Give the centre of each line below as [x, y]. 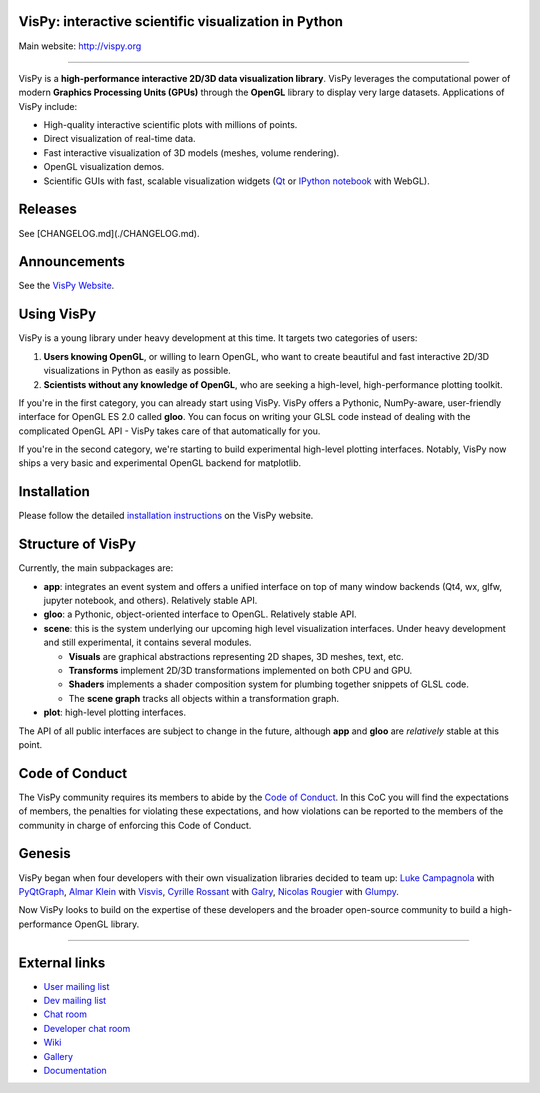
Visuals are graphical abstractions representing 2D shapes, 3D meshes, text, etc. [236, 656]
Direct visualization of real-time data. [119, 139]
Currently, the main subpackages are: [96, 568]
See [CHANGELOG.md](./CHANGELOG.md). [109, 233]
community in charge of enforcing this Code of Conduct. [135, 825]
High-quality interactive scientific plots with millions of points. [170, 125]
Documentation [75, 1070]
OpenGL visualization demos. [104, 167]
